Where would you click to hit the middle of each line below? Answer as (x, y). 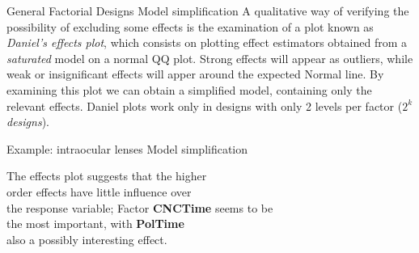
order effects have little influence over (99, 191)
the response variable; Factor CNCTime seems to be (140, 207)
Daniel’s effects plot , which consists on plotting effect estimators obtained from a (207, 42)
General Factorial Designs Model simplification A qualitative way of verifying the (208, 11)
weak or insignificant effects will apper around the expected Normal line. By (195, 74)
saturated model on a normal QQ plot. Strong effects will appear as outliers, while (210, 58)
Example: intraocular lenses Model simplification (127, 148)
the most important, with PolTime (95, 223)
